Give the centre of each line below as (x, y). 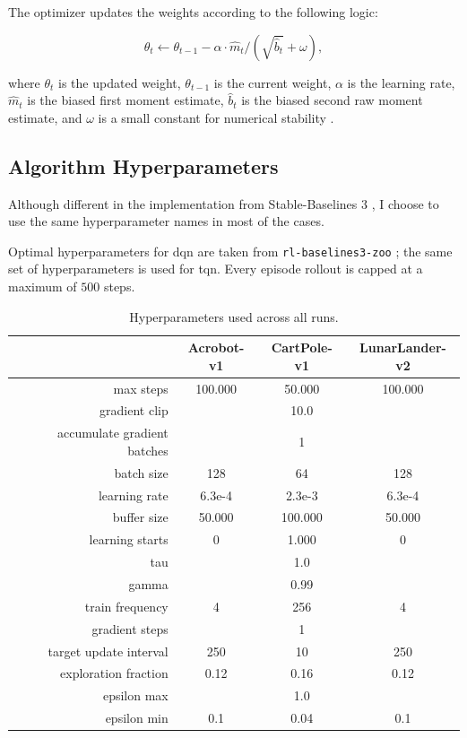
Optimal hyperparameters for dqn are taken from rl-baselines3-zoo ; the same (230, 251)
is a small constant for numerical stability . (216, 117)
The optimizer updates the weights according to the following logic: (193, 12)
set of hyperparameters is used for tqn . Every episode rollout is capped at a (216, 269)
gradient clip (134, 410)
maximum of (43, 287)
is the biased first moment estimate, (125, 100)
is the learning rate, (401, 82)
